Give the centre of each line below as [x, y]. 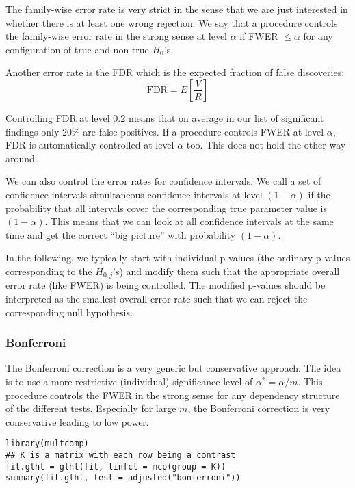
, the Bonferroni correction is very [259, 408]
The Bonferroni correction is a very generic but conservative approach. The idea [173, 368]
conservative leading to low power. [77, 421]
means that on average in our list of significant [226, 117]
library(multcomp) [47, 444]
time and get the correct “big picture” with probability [121, 234]
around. [22, 158]
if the [319, 194]
